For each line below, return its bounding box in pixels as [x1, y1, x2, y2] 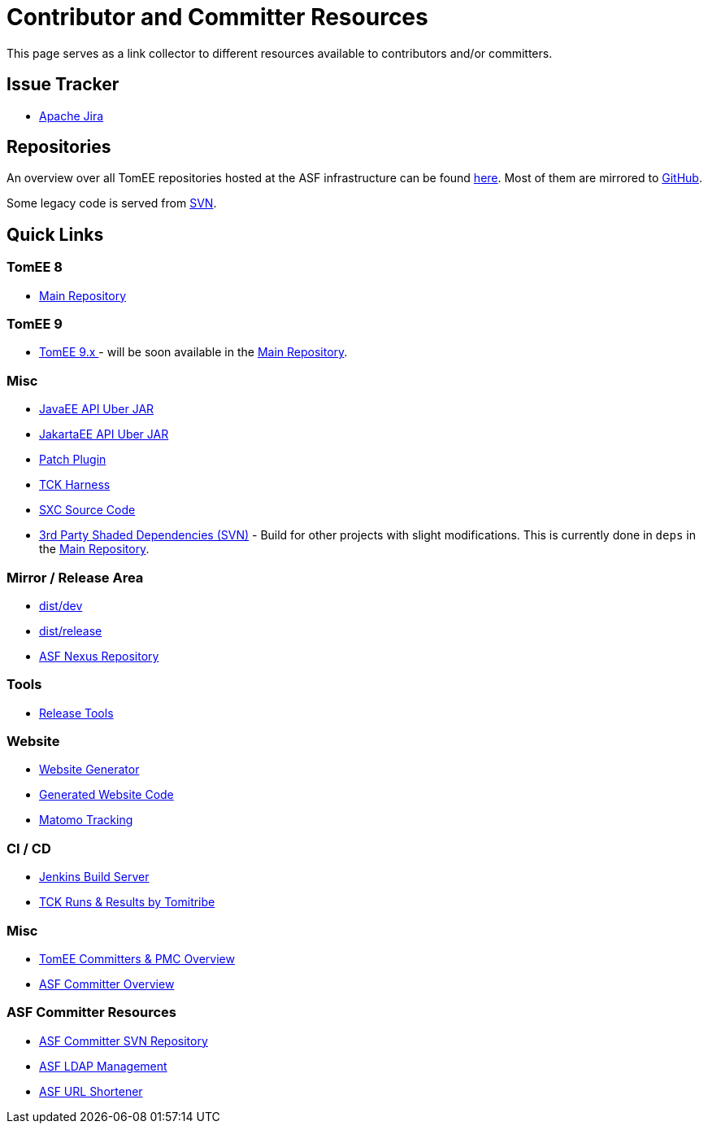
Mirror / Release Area [7, 569, 144, 586]
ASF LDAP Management [39, 1058, 167, 1073]
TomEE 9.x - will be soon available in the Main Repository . [39, 345, 348, 360]
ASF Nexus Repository [39, 648, 159, 663]
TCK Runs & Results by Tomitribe [39, 895, 215, 910]
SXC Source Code [39, 503, 136, 517]
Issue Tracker [7, 74, 119, 95]
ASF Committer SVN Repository [39, 1033, 208, 1048]
